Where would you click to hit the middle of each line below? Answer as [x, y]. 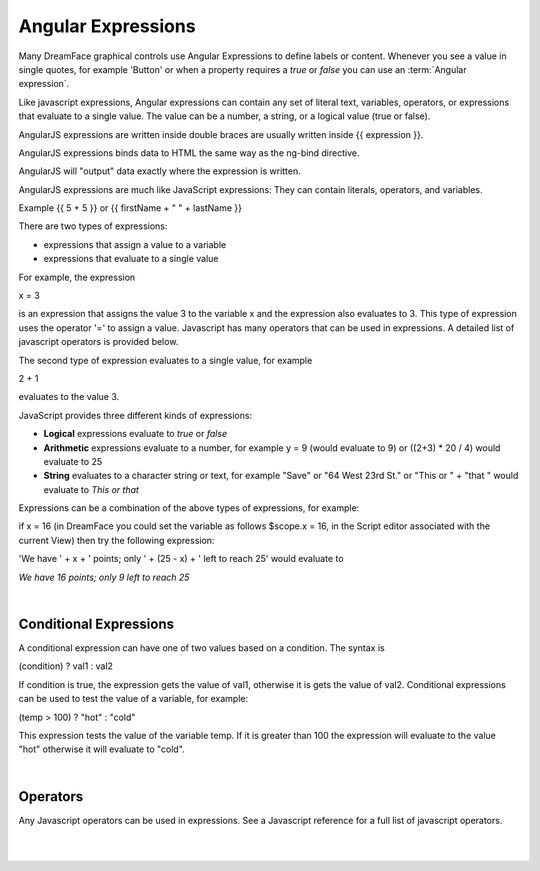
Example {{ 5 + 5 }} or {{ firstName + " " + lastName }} [130, 208]
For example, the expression [77, 277]
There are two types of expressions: [93, 226]
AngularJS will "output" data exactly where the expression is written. [160, 171]
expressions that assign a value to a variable [135, 244]
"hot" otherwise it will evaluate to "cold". [101, 749]
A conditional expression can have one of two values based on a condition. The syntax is [201, 647]
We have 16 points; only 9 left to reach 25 [104, 577]
